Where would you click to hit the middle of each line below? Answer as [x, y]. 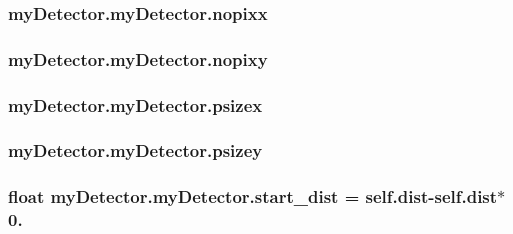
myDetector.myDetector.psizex [135, 104]
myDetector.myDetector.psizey [135, 150]
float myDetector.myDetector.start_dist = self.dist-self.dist [253, 196]
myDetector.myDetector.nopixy [138, 58]
